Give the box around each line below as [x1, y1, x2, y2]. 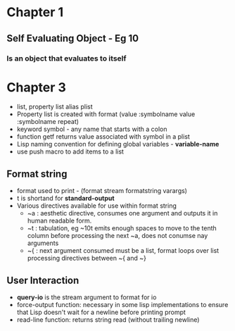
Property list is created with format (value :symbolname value [16, 110, 196, 118]
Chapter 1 [6, 4, 64, 20]
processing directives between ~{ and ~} [27, 254, 147, 263]
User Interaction [6, 274, 80, 286]
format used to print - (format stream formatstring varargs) [16, 187, 188, 195]
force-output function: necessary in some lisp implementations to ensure [16, 301, 229, 309]
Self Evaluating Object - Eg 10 [6, 32, 139, 44]
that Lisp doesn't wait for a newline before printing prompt [16, 308, 186, 317]
